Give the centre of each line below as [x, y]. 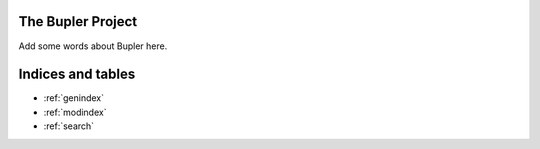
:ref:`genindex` [74, 98]
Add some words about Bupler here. [93, 46]
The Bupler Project [78, 21]
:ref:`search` [69, 126]
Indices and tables [77, 74]
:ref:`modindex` [75, 112]
